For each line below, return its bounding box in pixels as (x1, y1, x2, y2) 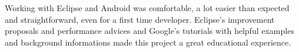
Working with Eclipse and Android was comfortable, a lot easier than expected (5, 2, 290, 13)
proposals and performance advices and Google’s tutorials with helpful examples (5, 25, 294, 37)
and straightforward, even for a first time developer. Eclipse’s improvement (5, 13, 275, 25)
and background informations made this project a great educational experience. (5, 36, 291, 48)
